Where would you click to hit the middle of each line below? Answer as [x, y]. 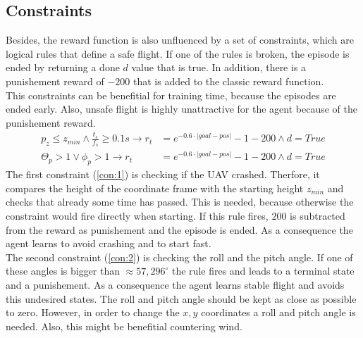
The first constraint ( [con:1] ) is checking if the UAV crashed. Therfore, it [163, 174]
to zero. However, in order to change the [93, 312]
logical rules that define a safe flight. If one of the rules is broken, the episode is [178, 53]
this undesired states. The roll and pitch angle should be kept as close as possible [181, 298]
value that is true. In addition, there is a [219, 67]
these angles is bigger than [63, 271]
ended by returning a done [63, 67]
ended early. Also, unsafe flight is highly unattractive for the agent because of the [181, 109]
